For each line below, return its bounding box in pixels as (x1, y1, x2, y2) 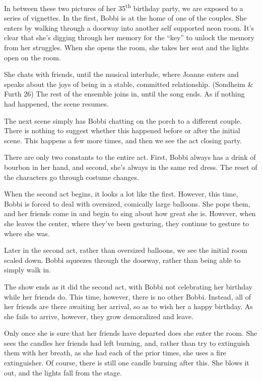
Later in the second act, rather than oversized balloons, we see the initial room (4, 245, 247, 255)
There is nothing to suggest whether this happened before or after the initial (4, 125, 240, 136)
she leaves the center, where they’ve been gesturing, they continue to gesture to (4, 218, 249, 228)
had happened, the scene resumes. (4, 99, 109, 109)
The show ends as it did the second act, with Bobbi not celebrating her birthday (4, 281, 252, 292)
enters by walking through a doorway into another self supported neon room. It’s (4, 22, 254, 33)
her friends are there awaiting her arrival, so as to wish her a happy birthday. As (4, 301, 253, 312)
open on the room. (4, 52, 61, 62)
